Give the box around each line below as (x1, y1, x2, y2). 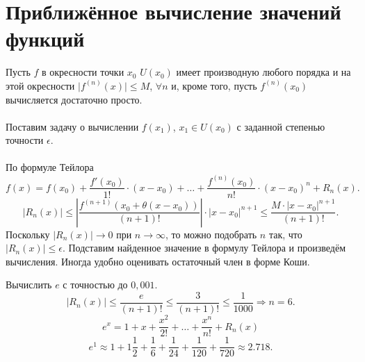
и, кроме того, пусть (171, 78, 257, 92)
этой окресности (6, 78, 75, 92)
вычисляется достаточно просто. (6, 92, 143, 106)
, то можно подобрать (165, 227, 257, 241)
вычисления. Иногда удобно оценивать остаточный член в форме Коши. (6, 254, 310, 268)
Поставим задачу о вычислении (6, 119, 139, 133)
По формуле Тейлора (6, 160, 94, 174)
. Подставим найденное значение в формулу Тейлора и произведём (62, 240, 346, 255)
